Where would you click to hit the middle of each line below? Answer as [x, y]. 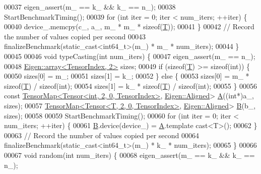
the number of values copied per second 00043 [75, 36]
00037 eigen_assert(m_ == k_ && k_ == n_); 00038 [90, 7]
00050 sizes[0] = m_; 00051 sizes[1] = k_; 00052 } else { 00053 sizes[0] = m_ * [127, 76]
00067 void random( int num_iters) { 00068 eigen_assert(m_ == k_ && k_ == [129, 155]
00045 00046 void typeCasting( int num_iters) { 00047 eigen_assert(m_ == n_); [130, 56]
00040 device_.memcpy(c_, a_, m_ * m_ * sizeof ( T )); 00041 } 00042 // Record [129, 26]
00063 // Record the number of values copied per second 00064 [102, 135]
